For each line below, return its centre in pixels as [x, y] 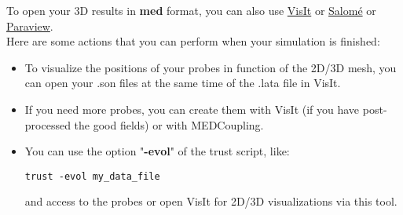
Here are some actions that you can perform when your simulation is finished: [193, 41]
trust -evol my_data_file [92, 176]
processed [48, 124]
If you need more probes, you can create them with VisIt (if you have [192, 109]
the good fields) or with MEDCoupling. [169, 124]
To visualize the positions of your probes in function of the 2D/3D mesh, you [211, 67]
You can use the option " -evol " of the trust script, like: [157, 151]
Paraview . [30, 26]
